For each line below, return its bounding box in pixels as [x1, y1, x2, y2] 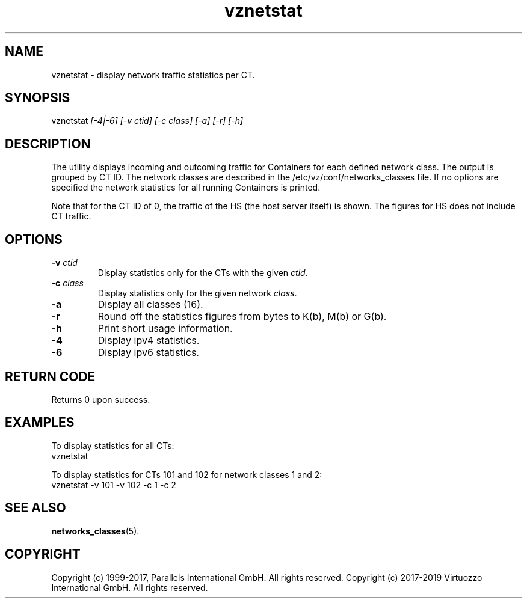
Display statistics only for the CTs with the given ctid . [97, 268, 308, 278]
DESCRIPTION [5, 136, 91, 152]
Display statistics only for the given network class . [97, 288, 297, 299]
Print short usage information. [97, 322, 233, 335]
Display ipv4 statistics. [97, 334, 200, 347]
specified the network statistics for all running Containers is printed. [51, 182, 321, 193]
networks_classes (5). [51, 525, 140, 536]
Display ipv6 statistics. [97, 346, 199, 359]
